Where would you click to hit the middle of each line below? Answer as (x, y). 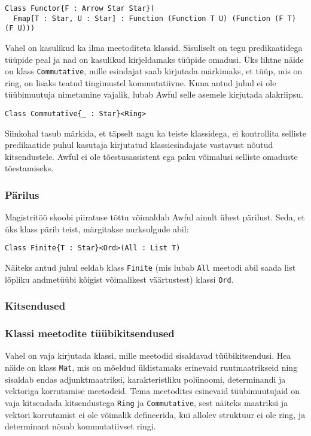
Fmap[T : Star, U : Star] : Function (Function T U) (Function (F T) (155, 18)
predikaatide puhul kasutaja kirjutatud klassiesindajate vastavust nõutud (139, 145)
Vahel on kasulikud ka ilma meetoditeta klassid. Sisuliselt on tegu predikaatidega (154, 47)
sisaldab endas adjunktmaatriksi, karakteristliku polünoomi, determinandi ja (145, 379)
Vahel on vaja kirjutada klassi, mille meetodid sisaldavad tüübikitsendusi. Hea (148, 355)
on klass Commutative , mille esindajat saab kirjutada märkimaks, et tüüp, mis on (154, 71)
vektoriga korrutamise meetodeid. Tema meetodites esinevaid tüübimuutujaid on (153, 391)
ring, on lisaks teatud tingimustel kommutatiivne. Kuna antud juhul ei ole (141, 82)
